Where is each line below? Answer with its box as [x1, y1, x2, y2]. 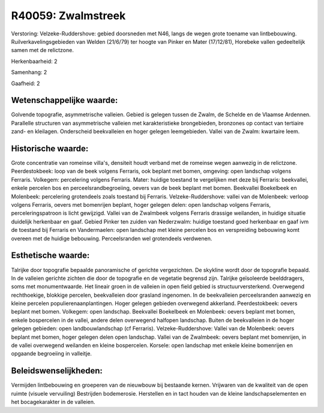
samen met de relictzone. [11, 47, 74, 54]
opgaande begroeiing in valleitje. [11, 350, 92, 357]
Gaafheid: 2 [11, 80, 40, 87]
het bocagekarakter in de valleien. [11, 399, 95, 406]
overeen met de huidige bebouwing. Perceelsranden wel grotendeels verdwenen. [11, 234, 212, 242]
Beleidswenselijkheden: [11, 366, 103, 376]
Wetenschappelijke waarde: [11, 95, 118, 105]
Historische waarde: [11, 144, 89, 153]
